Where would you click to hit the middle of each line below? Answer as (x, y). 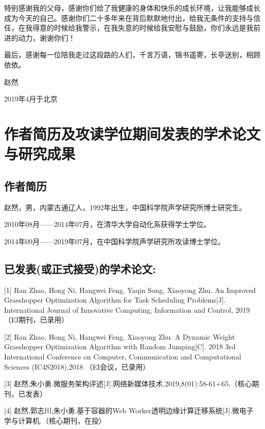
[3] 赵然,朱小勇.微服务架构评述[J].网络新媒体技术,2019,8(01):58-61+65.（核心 (128, 384)
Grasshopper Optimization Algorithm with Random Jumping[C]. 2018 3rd (120, 346)
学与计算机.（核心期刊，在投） (55, 421)
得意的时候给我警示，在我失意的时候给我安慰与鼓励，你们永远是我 (143, 28)
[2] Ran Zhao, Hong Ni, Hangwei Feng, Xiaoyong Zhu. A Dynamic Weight (120, 336)
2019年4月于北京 (31, 99)
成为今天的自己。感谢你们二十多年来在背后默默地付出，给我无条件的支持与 (129, 18)
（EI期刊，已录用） (36, 320)
